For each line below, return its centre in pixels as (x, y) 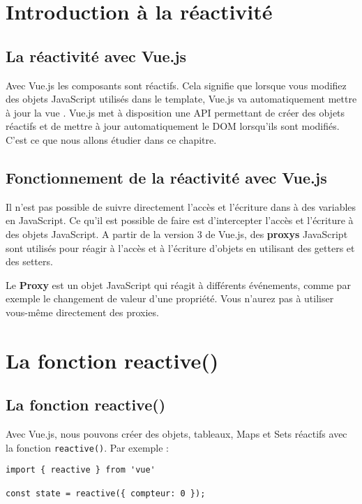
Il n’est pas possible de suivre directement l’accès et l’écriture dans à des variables (181, 206)
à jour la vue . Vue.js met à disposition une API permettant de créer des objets (175, 112)
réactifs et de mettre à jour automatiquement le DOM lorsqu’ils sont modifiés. (173, 126)
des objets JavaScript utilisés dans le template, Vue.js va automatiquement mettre (181, 99)
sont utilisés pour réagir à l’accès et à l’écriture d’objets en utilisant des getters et (180, 247)
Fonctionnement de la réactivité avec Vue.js (166, 177)
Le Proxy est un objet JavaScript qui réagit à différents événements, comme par (178, 284)
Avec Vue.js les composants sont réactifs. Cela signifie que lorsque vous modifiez (176, 85)
